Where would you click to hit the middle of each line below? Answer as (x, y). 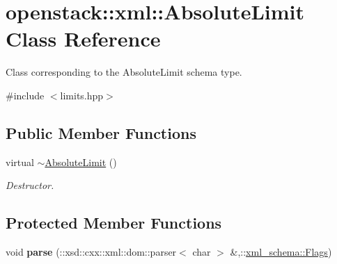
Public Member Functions (101, 132)
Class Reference (83, 39)
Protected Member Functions (114, 223)
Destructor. (30, 185)
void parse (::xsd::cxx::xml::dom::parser (91, 252)
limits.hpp (82, 95)
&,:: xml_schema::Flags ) (281, 252)
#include (25, 95)
